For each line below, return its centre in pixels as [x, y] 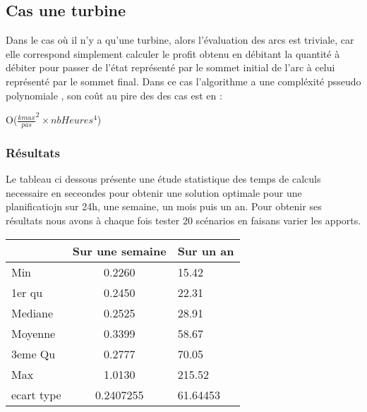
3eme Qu [34, 353]
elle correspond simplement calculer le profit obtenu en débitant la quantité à [173, 53]
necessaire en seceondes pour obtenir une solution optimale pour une [154, 192]
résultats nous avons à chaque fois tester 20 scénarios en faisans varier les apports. [183, 220]
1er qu [27, 292]
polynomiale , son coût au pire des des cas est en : [114, 95]
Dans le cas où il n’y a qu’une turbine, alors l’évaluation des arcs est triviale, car [180, 40]
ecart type [36, 394]
